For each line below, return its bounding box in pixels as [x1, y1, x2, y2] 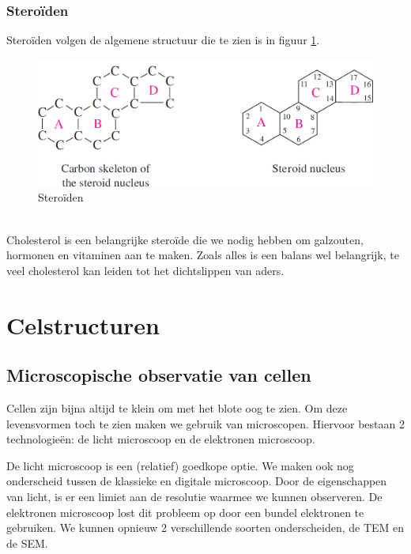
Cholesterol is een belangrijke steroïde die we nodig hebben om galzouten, [6, 231, 364, 247]
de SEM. [6, 534, 48, 551]
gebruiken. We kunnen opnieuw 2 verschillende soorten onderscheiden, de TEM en [6, 519, 405, 536]
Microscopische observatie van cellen [6, 363, 311, 387]
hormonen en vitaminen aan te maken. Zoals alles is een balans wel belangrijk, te [6, 247, 399, 263]
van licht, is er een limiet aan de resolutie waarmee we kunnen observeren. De [6, 488, 383, 504]
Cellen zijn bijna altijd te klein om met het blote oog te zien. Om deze [6, 400, 348, 416]
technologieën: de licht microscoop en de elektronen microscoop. [6, 431, 315, 447]
